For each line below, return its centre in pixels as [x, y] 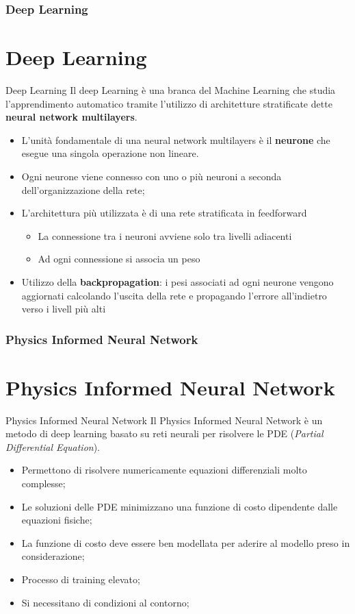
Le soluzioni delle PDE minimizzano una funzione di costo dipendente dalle [180, 506]
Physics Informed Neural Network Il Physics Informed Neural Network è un [164, 420]
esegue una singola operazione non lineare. [110, 153]
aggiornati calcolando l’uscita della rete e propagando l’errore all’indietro [174, 295]
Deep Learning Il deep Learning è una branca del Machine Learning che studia [171, 89]
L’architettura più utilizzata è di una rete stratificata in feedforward [164, 213]
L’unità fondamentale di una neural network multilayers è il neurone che [176, 139]
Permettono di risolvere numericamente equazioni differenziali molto [164, 470]
